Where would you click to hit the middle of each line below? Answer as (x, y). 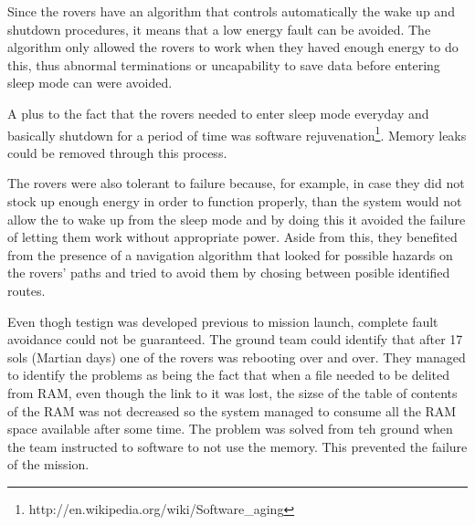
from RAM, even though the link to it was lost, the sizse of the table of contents (232, 392)
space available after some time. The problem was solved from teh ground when (230, 429)
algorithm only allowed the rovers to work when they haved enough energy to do (233, 47)
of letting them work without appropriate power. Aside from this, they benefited (232, 237)
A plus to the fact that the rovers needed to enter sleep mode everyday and (218, 113)
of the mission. (48, 464)
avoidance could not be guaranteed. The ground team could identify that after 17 (235, 339)
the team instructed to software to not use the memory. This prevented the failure (237, 446)
